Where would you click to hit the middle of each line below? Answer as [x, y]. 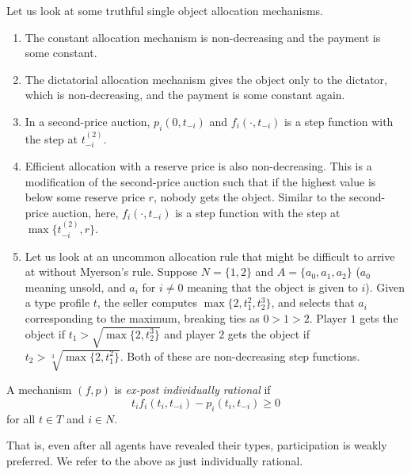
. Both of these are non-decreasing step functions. [240, 355]
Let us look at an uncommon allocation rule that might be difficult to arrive [210, 256]
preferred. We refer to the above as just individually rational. [155, 460]
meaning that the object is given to [272, 287]
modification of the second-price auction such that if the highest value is [200, 181]
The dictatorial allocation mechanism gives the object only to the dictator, [206, 79]
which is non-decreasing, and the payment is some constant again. [185, 95]
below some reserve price [85, 197]
